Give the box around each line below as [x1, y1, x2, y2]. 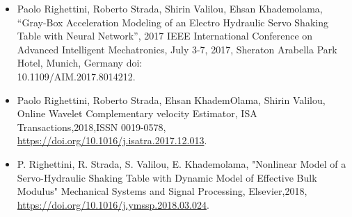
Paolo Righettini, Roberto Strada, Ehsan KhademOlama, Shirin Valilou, [17, 92, 326, 107]
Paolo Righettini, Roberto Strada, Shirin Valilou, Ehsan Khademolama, [17, 1, 323, 15]
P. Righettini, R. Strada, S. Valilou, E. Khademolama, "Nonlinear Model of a [17, 156, 346, 171]
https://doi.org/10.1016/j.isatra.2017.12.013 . [17, 133, 207, 148]
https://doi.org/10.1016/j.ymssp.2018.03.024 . [17, 197, 209, 211]
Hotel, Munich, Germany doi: [17, 55, 143, 70]
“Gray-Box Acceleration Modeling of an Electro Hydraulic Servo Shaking [17, 15, 328, 29]
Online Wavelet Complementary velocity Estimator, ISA [17, 106, 257, 121]
